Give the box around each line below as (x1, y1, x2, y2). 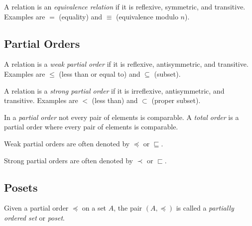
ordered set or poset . (4, 212, 65, 223)
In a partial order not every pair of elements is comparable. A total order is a (4, 112, 239, 122)
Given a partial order (4, 203, 69, 213)
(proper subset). (151, 95, 201, 106)
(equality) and (59, 11, 103, 21)
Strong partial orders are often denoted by (4, 155, 133, 165)
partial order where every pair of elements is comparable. (4, 121, 178, 132)
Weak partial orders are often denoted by (4, 138, 130, 148)
